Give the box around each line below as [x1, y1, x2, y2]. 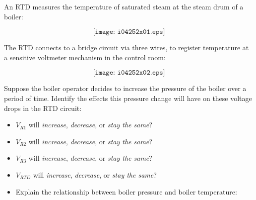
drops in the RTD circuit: [4, 102, 82, 113]
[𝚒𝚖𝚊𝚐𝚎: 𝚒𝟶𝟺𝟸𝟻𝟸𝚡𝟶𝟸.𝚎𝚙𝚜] [93, 69, 165, 77]
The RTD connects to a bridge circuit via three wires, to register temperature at [4, 42, 249, 53]
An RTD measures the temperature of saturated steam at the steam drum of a [4, 1, 244, 11]
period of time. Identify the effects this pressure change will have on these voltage [4, 93, 252, 103]
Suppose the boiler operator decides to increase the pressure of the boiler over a [4, 83, 247, 94]
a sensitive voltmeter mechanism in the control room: [4, 52, 166, 62]
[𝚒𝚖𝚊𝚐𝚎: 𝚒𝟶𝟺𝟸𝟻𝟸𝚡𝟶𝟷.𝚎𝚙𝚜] [93, 28, 165, 36]
